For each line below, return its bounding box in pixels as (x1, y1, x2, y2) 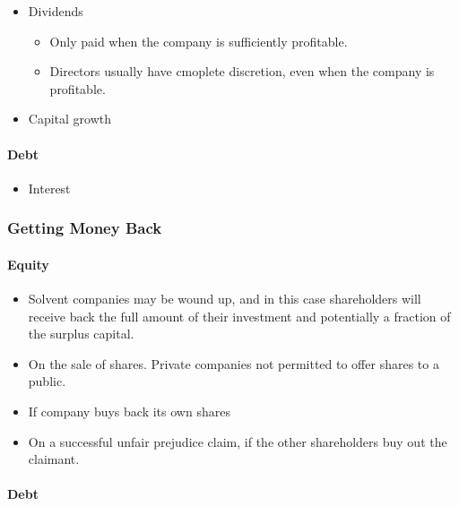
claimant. (28, 450, 80, 468)
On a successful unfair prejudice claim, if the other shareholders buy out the (28, 432, 447, 450)
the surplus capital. (28, 324, 134, 343)
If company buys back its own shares (28, 401, 230, 420)
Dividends (28, 2, 83, 20)
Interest (28, 178, 71, 197)
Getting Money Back (7, 217, 162, 239)
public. (28, 372, 66, 390)
